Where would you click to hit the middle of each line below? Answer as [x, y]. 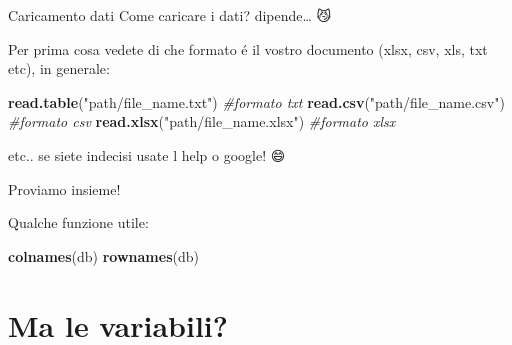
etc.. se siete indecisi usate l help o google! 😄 [147, 154]
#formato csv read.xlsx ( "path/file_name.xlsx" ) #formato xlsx [202, 121]
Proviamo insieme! [64, 188]
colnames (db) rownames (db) [103, 255]
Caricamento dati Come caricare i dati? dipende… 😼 [170, 15]
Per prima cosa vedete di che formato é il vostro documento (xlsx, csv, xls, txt [248, 48]
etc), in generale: [59, 68]
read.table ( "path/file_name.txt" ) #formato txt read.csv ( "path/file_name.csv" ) [256, 101]
